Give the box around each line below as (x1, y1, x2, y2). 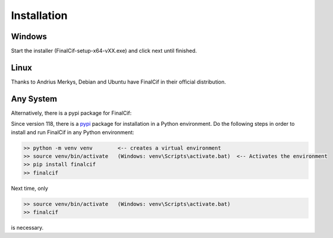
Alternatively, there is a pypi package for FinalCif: (11, 109, 132, 116)
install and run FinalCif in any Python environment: (11, 128, 134, 136)
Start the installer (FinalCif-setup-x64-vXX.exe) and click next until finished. (11, 47, 197, 55)
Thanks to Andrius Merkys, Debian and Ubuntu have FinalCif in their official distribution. (11, 78, 226, 85)
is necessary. (11, 224, 44, 231)
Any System (11, 94, 58, 104)
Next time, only (11, 185, 49, 192)
